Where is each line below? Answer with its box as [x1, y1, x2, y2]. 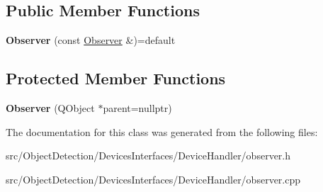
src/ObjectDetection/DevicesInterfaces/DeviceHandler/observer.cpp [6, 171, 301, 186]
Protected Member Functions [6, 67, 226, 89]
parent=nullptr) [103, 101, 172, 115]
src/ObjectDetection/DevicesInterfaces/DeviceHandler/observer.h [6, 148, 291, 163]
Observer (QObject [6, 101, 95, 115]
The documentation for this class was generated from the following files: [6, 124, 318, 139]
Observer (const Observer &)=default [6, 33, 176, 47]
